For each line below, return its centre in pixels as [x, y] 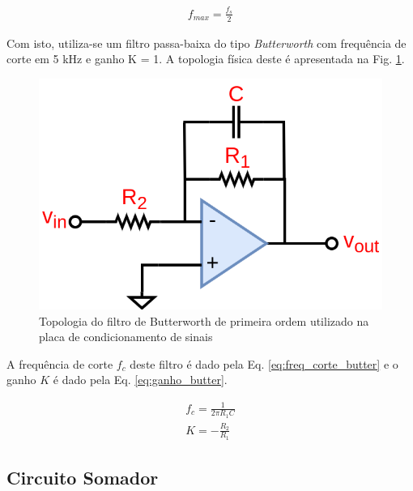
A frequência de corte [60, 363]
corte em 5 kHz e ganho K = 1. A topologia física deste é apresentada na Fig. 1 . [206, 59]
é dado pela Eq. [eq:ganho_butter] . [140, 380]
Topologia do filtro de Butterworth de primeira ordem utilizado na [204, 320]
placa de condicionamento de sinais [126, 337]
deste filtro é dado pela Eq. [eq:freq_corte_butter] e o [264, 363]
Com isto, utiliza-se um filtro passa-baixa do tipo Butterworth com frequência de [206, 43]
